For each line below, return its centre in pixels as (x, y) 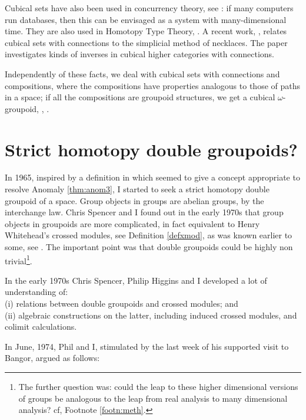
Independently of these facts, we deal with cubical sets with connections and (142, 73)
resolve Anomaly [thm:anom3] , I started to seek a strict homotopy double (137, 189)
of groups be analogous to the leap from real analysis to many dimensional (153, 398)
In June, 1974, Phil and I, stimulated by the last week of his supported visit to (147, 346)
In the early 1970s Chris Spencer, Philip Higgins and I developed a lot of (136, 280)
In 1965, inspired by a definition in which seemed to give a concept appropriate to (152, 177)
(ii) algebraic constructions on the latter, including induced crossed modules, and (151, 315)
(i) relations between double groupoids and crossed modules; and (122, 303)
